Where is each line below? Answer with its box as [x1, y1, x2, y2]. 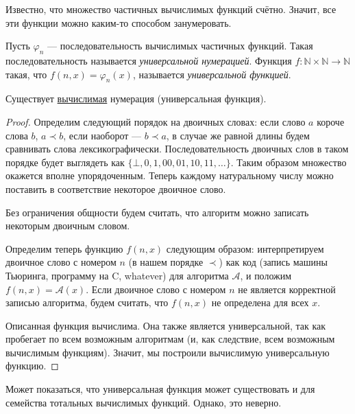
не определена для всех [211, 295, 309, 310]
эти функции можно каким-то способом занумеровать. [5, 15, 232, 30]
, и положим [240, 268, 292, 282]
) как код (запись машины [219, 255, 328, 269]
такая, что [5, 67, 47, 81]
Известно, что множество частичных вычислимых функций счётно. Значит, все [5, 2, 336, 16]
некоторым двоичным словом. [5, 218, 130, 233]
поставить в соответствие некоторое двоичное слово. [5, 181, 226, 196]
